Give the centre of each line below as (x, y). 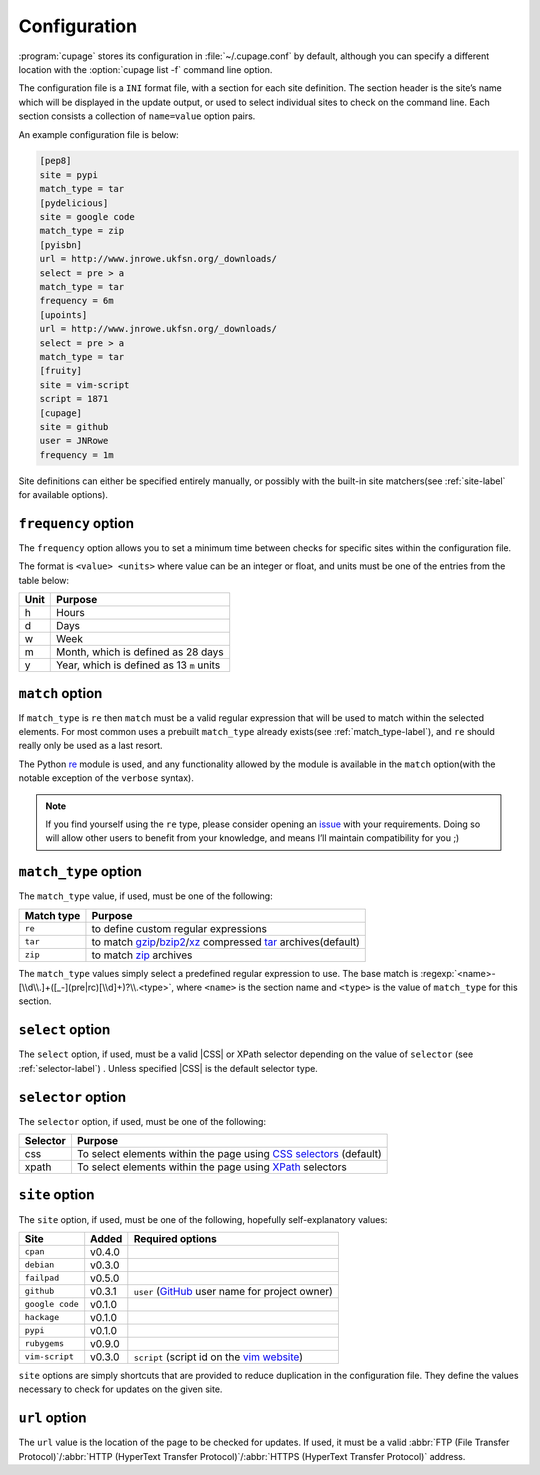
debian (39, 1265)
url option (52, 1418)
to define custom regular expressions (179, 928)
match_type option (80, 871)
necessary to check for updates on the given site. (120, 1389)
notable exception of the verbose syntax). (106, 778)
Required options (175, 1238)
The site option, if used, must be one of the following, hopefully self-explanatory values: (203, 1219)
